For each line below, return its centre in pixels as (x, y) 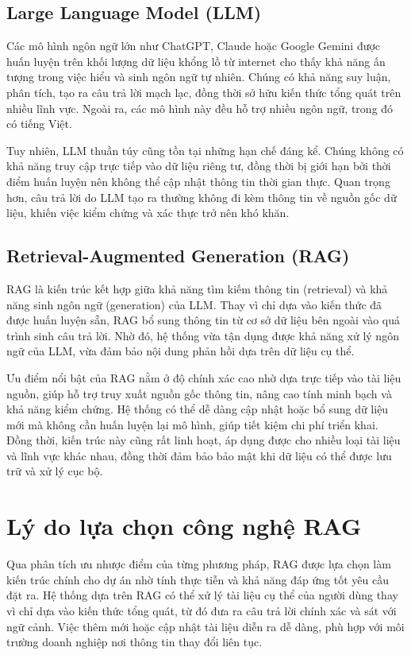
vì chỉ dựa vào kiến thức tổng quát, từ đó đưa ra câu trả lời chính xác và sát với (202, 610)
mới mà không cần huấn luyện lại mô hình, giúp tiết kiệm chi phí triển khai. (192, 424)
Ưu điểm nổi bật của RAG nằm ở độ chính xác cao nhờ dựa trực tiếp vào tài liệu (204, 377)
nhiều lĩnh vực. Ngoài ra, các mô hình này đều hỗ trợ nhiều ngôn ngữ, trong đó (200, 108)
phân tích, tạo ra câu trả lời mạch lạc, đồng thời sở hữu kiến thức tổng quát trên (204, 92)
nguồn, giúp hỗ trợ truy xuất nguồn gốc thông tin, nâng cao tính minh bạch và (199, 393)
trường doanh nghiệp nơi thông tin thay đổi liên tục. (134, 642)
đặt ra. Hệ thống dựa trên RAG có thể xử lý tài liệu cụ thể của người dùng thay (202, 595)
